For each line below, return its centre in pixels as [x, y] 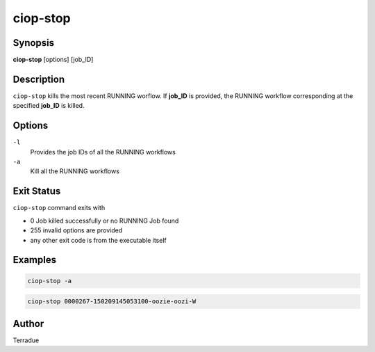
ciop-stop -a [50, 281]
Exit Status [37, 191]
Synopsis [34, 43]
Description [39, 79]
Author [28, 323]
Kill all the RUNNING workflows [75, 171]
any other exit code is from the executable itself [98, 240]
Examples [35, 260]
